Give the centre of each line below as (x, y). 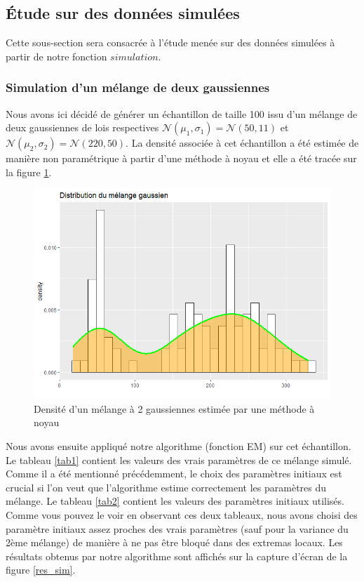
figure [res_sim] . (41, 570)
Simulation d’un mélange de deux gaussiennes (138, 87)
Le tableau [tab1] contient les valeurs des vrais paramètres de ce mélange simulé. (179, 459)
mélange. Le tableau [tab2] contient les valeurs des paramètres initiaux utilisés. (175, 501)
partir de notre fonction (56, 56)
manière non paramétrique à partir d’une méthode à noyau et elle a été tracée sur (181, 158)
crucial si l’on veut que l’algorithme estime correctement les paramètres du (166, 487)
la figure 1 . (29, 172)
